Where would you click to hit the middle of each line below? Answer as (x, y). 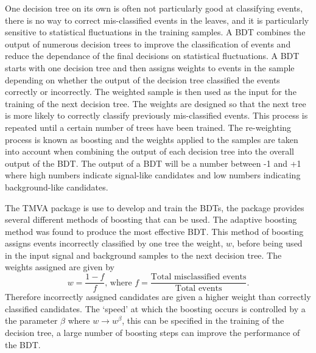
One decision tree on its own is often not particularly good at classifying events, (154, 8)
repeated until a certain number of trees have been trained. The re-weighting (148, 127)
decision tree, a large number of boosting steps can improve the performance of (153, 332)
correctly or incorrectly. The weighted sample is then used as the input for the (151, 92)
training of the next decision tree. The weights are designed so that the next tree (156, 103)
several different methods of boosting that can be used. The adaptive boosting (151, 219)
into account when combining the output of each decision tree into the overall (149, 151)
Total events (198, 289)
